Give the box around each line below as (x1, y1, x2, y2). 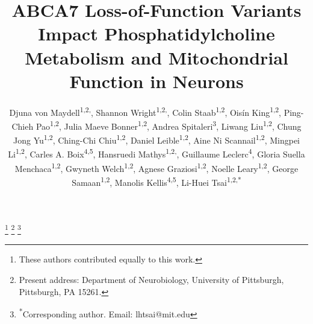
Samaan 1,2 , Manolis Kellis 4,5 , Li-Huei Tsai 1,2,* (72, 174, 241, 188)
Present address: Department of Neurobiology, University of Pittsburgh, (19, 273, 284, 286)
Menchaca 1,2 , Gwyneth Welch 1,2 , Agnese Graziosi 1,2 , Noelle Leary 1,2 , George (14, 160, 299, 174)
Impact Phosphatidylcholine (38, 21, 275, 46)
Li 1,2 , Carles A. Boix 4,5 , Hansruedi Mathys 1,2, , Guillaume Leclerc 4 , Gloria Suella (8, 146, 305, 160)
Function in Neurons (69, 68, 244, 93)
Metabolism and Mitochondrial (25, 45, 288, 69)
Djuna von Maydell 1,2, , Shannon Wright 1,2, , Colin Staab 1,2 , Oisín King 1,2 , (9, 104, 281, 118)
